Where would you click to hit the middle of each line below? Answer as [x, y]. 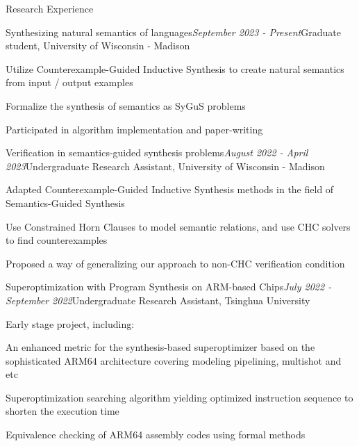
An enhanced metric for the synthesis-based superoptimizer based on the [160, 347]
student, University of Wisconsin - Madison [98, 46]
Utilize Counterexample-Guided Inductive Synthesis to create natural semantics [175, 68]
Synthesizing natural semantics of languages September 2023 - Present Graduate [173, 32]
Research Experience [50, 8]
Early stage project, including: [70, 323]
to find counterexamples [57, 240]
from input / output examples [69, 82]
